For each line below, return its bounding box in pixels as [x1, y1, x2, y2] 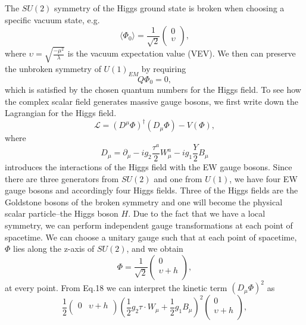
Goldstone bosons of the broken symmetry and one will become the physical [5, 195, 283, 208]
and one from [154, 172, 202, 185]
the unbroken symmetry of [5, 62, 101, 74]
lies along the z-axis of [13, 242, 95, 255]
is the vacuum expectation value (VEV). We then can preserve [67, 47, 296, 60]
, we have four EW [229, 172, 298, 185]
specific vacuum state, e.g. [5, 13, 100, 26]
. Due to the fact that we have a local [128, 207, 266, 220]
